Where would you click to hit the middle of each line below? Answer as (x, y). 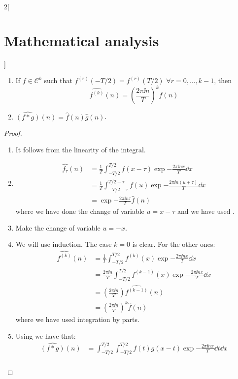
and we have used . (206, 211)
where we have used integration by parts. (77, 319)
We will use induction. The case (64, 244)
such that (58, 80)
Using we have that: (46, 335)
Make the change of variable (58, 227)
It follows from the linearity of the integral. (81, 149)
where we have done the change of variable (80, 211)
